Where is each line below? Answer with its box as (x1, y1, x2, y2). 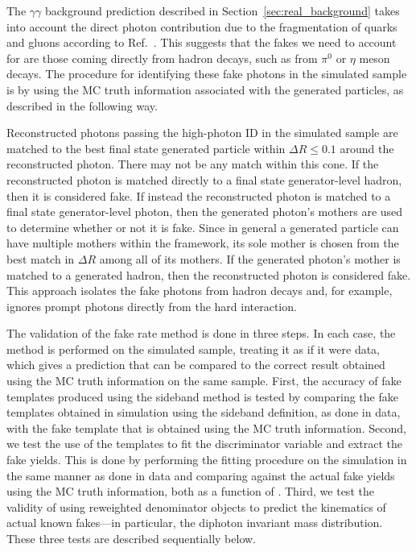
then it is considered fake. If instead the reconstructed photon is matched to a (6, 187, 391, 204)
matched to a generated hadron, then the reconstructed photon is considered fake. (6, 266, 411, 283)
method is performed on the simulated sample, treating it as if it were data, (6, 340, 381, 357)
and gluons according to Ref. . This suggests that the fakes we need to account (6, 34, 397, 51)
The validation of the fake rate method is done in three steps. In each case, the (6, 325, 396, 342)
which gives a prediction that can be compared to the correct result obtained (6, 356, 385, 373)
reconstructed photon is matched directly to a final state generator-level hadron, (6, 171, 402, 188)
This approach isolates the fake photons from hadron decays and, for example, (6, 282, 393, 299)
